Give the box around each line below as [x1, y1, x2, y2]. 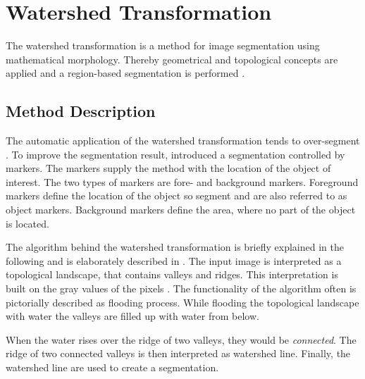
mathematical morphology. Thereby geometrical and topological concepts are [6, 51, 338, 66]
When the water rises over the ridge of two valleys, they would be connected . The [6, 332, 357, 347]
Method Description [6, 100, 156, 122]
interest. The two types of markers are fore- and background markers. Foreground [6, 174, 359, 189]
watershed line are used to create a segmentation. [6, 360, 219, 375]
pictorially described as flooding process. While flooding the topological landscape [6, 294, 359, 309]
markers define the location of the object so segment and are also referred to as [6, 188, 347, 203]
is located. [6, 216, 49, 230]
